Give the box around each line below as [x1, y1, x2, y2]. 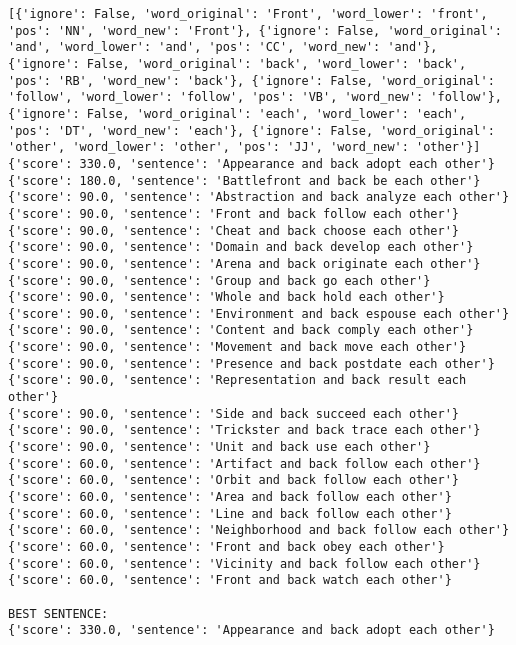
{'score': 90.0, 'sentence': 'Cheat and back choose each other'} [8, 223, 460, 238]
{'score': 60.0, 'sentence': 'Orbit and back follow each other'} [8, 473, 460, 488]
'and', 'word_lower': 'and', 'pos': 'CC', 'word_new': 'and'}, [8, 40, 438, 55]
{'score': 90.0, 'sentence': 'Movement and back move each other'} [8, 340, 467, 355]
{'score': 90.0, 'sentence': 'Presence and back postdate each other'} [8, 356, 495, 371]
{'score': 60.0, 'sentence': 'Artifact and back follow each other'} [8, 456, 481, 471]
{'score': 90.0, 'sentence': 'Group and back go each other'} [8, 273, 431, 288]
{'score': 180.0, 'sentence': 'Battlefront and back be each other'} [8, 173, 481, 188]
